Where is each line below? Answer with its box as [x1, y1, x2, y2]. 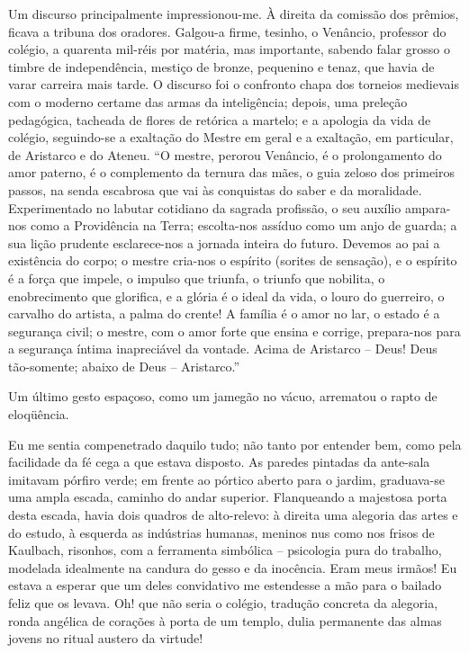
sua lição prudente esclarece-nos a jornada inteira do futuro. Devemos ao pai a [8, 233, 440, 252]
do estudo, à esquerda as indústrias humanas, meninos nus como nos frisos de [8, 523, 435, 541]
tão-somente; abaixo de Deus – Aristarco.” [8, 356, 240, 375]
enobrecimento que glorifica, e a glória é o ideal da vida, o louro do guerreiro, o [8, 286, 445, 305]
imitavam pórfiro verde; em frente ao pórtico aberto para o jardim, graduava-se [8, 470, 445, 488]
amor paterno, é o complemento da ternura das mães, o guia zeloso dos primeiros [8, 163, 455, 182]
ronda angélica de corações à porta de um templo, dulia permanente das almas [8, 611, 442, 630]
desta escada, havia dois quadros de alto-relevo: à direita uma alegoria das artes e [8, 505, 458, 524]
